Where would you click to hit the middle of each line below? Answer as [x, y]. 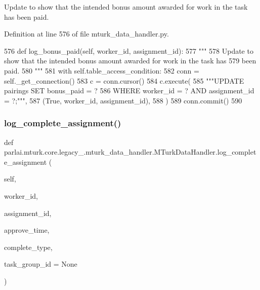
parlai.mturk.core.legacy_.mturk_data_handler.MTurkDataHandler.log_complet [130, 152]
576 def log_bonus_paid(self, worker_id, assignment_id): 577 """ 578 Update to [129, 50]
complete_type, [28, 247]
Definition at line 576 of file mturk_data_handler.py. [86, 34]
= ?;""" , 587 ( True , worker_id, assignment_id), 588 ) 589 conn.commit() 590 [123, 100]
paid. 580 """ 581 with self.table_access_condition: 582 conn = [102, 70]
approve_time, [27, 230]
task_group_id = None [41, 264]
